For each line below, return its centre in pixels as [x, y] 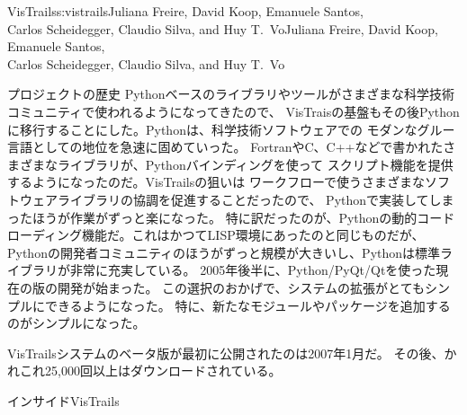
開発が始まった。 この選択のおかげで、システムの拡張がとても [241, 287]
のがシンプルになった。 [76, 323]
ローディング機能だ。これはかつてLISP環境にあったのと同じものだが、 [216, 235]
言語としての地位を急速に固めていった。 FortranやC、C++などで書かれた [225, 147]
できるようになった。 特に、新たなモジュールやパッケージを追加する [247, 305]
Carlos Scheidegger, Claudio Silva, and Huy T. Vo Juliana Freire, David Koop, [223, 28]
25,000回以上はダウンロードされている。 [163, 371]
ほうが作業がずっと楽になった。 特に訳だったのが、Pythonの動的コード [243, 217]
